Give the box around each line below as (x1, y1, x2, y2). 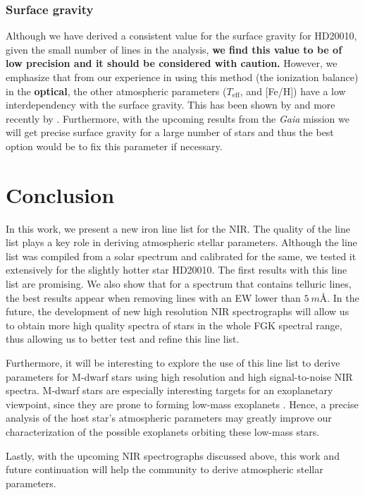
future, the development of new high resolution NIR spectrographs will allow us (6, 304, 349, 319)
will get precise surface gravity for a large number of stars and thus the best (6, 125, 334, 140)
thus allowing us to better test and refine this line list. (6, 331, 240, 346)
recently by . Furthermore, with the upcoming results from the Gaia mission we (6, 111, 349, 126)
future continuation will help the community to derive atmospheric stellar (6, 462, 323, 477)
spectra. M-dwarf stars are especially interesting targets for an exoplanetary (6, 383, 333, 398)
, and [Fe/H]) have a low (240, 83, 346, 98)
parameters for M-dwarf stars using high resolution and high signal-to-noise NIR (6, 369, 353, 384)
